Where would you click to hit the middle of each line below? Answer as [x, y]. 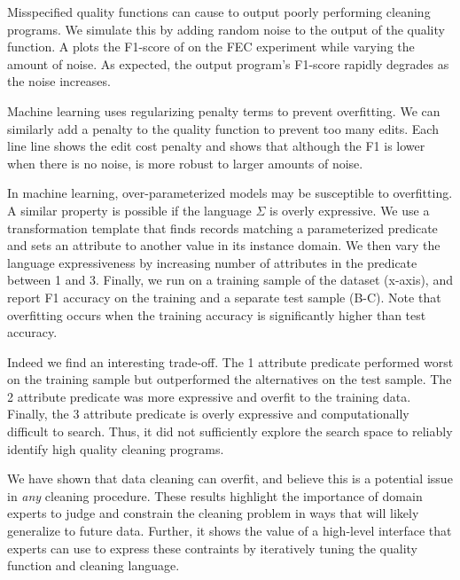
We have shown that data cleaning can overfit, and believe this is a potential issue [230, 478]
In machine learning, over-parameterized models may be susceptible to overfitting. [230, 193]
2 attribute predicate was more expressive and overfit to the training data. [209, 396]
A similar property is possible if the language [129, 210]
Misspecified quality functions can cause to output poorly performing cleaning [219, 12]
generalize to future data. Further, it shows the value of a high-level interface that [230, 531]
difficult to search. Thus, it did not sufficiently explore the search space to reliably [230, 431]
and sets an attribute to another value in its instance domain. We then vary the [224, 245]
